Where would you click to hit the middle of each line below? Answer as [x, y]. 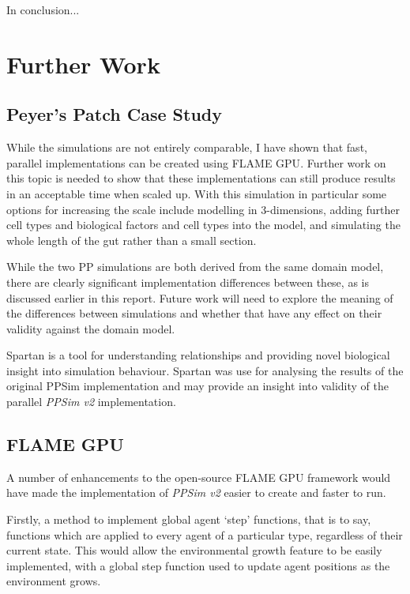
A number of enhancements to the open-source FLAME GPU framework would [199, 477]
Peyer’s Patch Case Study [114, 114]
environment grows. [54, 581]
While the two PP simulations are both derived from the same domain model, [195, 267]
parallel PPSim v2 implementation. [91, 402]
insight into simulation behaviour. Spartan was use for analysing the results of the [205, 370]
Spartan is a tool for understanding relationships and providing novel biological [198, 355]
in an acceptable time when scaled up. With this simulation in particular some [197, 193]
